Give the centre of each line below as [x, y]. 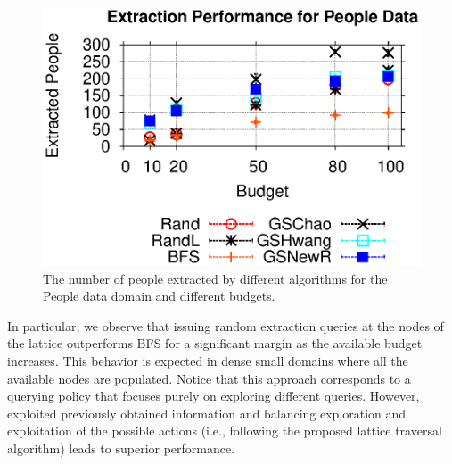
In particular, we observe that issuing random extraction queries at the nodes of [226, 325]
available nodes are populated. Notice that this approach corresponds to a [209, 378]
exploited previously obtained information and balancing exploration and [207, 413]
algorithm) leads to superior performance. [121, 447]
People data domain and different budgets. [159, 296]
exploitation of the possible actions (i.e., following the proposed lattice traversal [225, 431]
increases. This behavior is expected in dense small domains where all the [208, 361]
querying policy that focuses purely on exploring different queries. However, [214, 396]
